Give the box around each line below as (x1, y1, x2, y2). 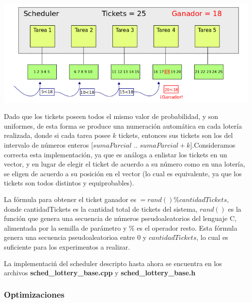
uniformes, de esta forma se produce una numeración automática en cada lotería (4, 120, 242, 131)
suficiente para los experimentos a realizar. (4, 241, 130, 252)
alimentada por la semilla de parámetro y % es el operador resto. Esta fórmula (4, 222, 237, 233)
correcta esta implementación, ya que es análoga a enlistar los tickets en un (4, 149, 227, 159)
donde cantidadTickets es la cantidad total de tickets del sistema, (4, 203, 198, 214)
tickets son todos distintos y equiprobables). (4, 178, 134, 188)
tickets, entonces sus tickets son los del (118, 130, 233, 140)
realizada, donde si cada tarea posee (4, 130, 110, 140)
